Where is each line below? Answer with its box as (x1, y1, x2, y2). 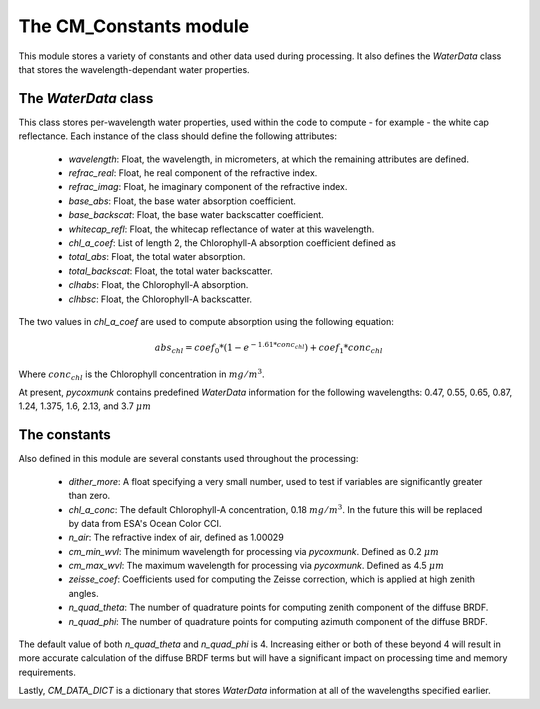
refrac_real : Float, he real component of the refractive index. (68, 167, 318, 179)
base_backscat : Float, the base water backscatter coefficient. (68, 209, 324, 221)
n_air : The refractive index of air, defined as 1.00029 (68, 531, 284, 544)
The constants (18, 426, 111, 444)
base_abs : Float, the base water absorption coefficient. (68, 195, 297, 207)
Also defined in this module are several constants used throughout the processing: (18, 453, 359, 465)
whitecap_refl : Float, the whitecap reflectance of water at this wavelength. (68, 223, 375, 235)
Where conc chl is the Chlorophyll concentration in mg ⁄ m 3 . (18, 367, 265, 382)
